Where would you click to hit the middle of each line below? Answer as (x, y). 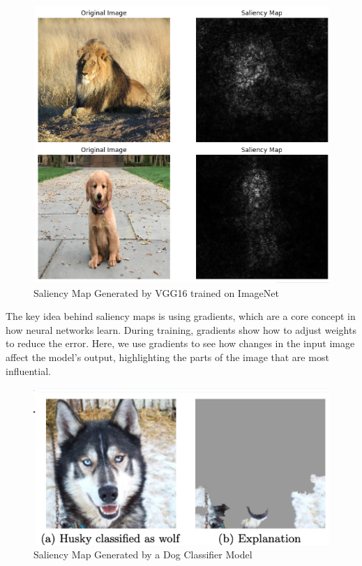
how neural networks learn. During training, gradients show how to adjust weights (181, 329)
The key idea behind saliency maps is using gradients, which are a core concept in (181, 316)
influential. (28, 370)
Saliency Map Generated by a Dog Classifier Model (143, 554)
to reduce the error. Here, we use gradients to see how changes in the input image (180, 343)
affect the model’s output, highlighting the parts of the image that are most (167, 357)
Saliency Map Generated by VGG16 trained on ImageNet (156, 292)
